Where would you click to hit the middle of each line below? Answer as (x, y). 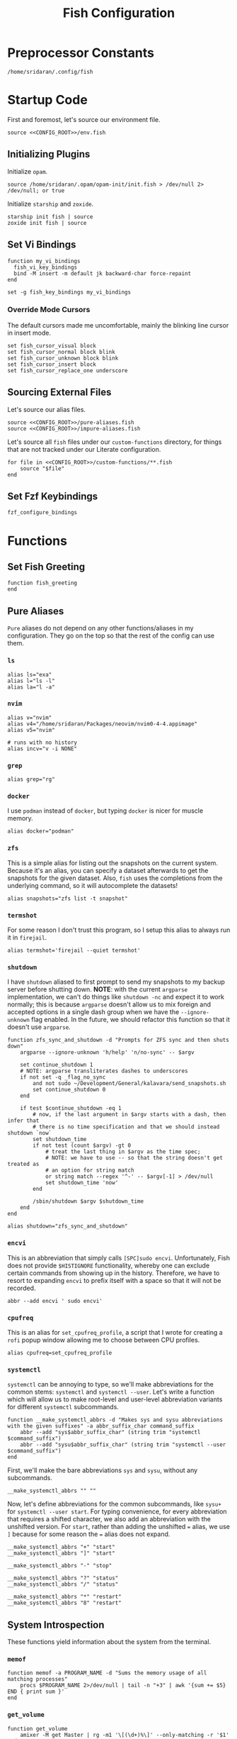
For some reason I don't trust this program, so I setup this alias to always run (119, 930)
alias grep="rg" (31, 779)
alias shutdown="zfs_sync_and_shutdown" (68, 1226)
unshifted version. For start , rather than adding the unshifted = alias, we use (118, 1527)
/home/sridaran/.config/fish (50, 72)
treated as (23, 1165)
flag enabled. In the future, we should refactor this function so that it (131, 1020)
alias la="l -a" (31, 687)
